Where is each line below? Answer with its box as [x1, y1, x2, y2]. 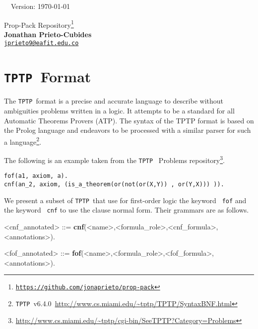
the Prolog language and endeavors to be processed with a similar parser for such [4, 125, 251, 135]
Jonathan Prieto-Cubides [4, 29, 92, 39]
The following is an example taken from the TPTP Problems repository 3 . [4, 154, 225, 165]
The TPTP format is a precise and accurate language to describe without [4, 96, 224, 106]
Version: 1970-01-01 [10, 1, 70, 11]
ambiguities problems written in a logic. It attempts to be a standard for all [4, 106, 235, 115]
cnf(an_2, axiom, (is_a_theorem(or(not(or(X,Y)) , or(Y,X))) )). [4, 181, 224, 188]
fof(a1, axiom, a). [4, 172, 68, 180]
